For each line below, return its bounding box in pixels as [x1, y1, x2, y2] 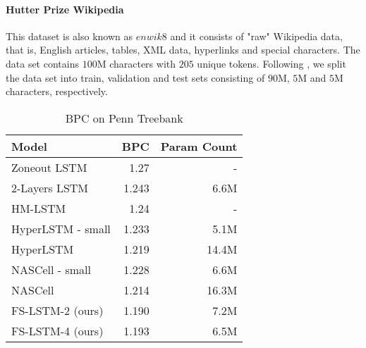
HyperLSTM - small [11, 220, 111, 237]
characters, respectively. [6, 84, 108, 99]
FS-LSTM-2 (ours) [11, 302, 104, 318]
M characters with [97, 56, 176, 70]
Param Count [160, 137, 238, 154]
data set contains [6, 56, 79, 70]
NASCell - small [11, 261, 91, 278]
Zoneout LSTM [11, 159, 87, 175]
